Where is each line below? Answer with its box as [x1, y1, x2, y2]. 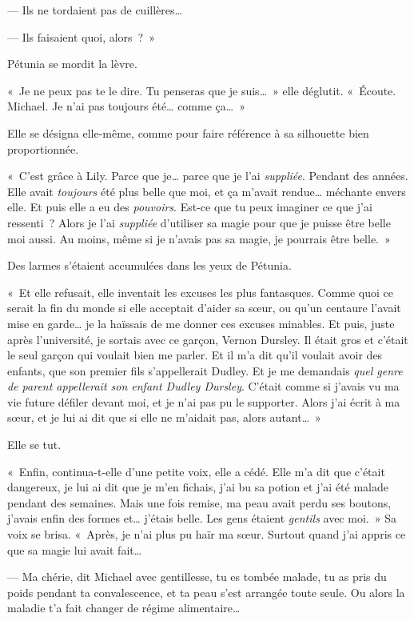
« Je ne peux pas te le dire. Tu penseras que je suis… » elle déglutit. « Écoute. [7, 82, 396, 98]
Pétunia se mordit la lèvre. [7, 55, 137, 72]
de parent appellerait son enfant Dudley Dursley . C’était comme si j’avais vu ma [7, 378, 400, 395]
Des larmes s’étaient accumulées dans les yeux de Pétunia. [7, 257, 292, 274]
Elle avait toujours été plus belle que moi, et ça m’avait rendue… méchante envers [7, 182, 406, 199]
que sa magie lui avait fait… [7, 541, 142, 558]
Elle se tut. [7, 436, 62, 453]
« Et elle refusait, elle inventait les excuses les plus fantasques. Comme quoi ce [7, 283, 393, 300]
